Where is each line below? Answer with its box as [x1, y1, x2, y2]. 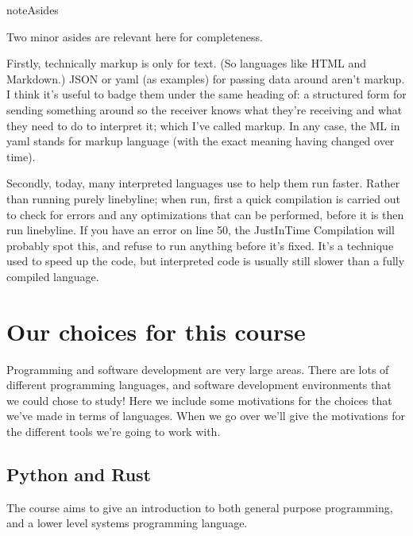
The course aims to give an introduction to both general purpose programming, [6, 499, 393, 515]
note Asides [6, 2, 59, 17]
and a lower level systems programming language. [6, 515, 248, 531]
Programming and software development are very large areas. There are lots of [6, 361, 389, 377]
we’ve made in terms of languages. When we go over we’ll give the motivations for [6, 407, 405, 424]
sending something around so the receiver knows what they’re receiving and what [6, 101, 403, 118]
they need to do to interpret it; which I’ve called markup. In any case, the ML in [6, 117, 400, 133]
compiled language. [6, 268, 99, 284]
